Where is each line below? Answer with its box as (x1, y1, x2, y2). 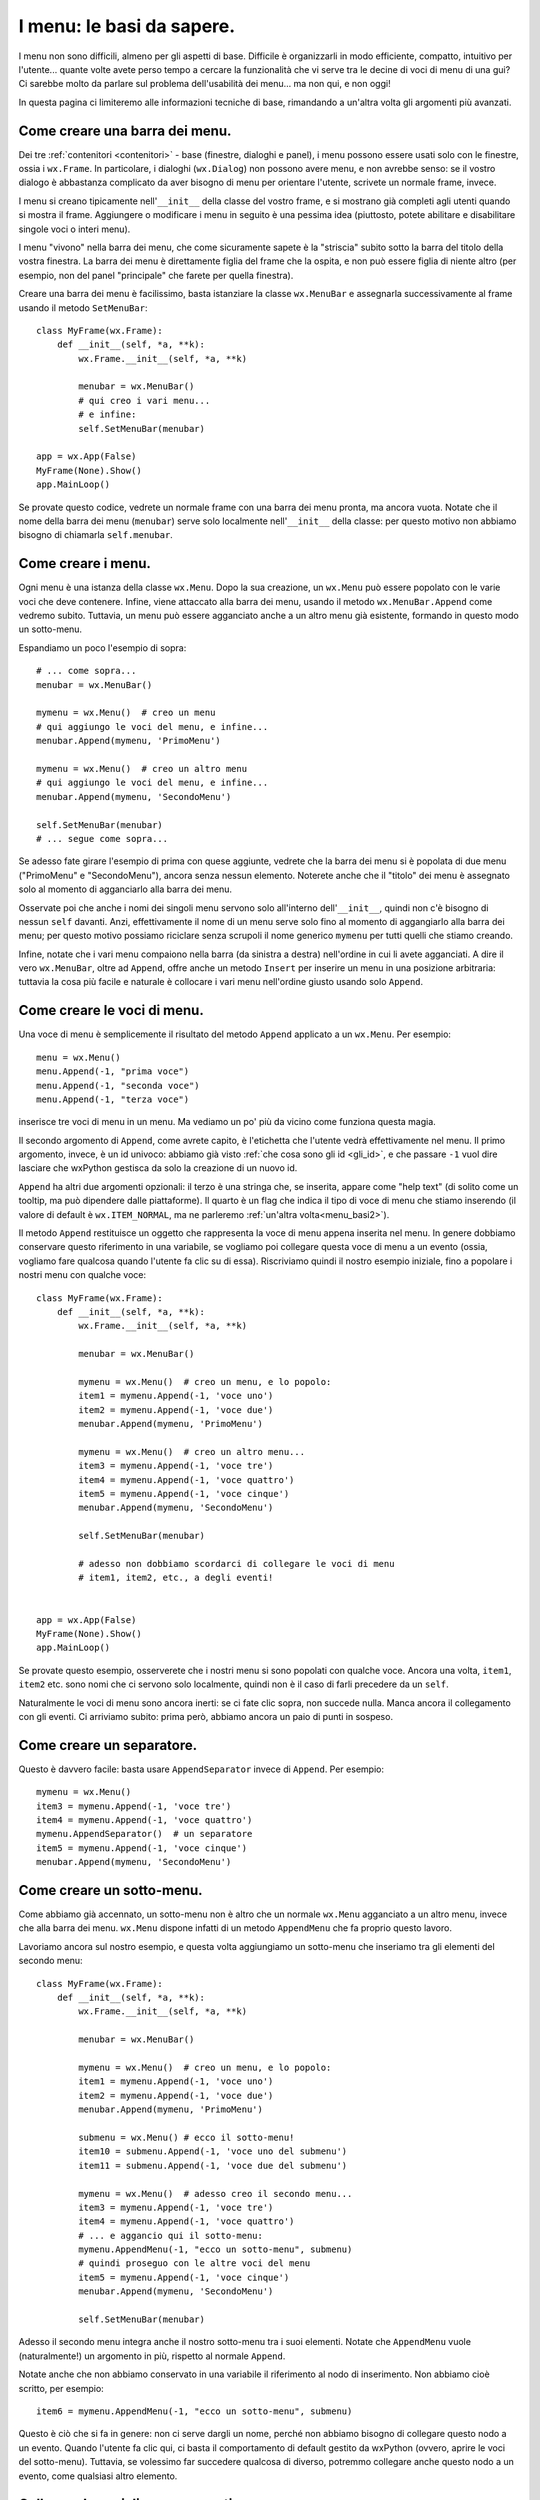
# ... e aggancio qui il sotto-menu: (78, 2230, 264, 2241)
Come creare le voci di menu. (18, 1002, 204, 1019)
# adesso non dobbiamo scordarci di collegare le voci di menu (78, 1558, 395, 1570)
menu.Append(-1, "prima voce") (36, 1066, 190, 1077)
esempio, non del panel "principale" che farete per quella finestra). (18, 269, 294, 281)
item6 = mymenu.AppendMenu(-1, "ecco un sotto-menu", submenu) (36, 2405, 353, 2417)
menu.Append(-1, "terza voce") (36, 1093, 190, 1105)
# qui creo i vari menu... (78, 395, 211, 406)
